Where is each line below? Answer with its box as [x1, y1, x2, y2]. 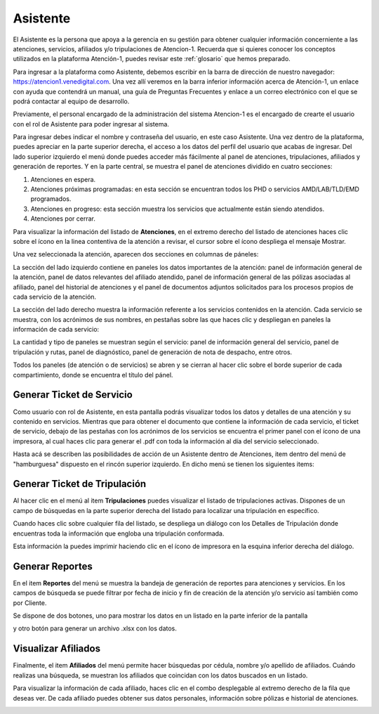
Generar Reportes [13, 560, 93, 572]
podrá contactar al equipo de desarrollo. [13, 97, 130, 105]
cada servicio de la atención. [13, 292, 97, 301]
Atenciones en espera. [30, 175, 96, 183]
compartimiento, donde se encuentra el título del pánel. [13, 370, 173, 379]
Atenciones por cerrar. [30, 214, 96, 223]
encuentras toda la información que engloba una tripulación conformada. [13, 529, 225, 538]
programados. [30, 195, 72, 203]
